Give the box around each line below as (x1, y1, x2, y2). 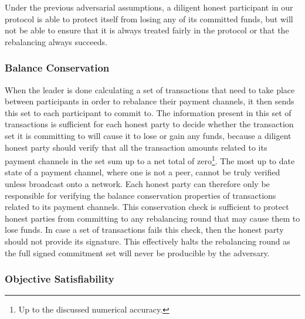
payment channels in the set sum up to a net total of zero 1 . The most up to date (5, 153, 295, 167)
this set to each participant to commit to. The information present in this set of (5, 106, 292, 118)
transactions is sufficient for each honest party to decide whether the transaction (5, 118, 294, 130)
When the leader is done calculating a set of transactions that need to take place (5, 83, 295, 96)
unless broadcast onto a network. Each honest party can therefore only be (5, 178, 270, 189)
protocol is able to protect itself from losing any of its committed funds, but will (5, 12, 293, 25)
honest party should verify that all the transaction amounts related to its (5, 141, 267, 153)
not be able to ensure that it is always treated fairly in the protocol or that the (5, 24, 289, 36)
